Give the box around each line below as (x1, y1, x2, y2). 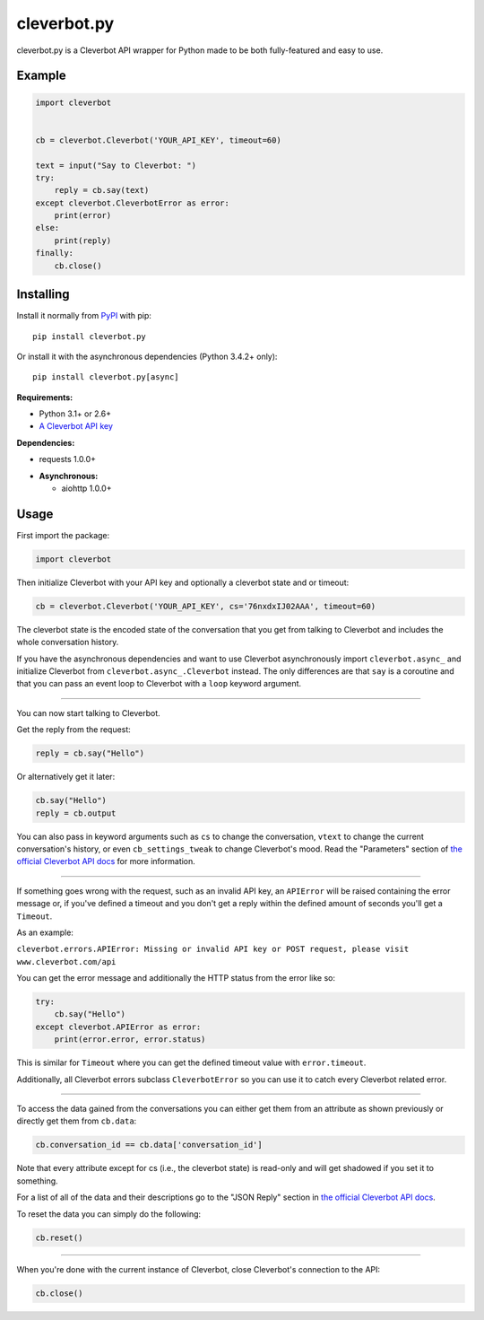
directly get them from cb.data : (16, 1115, 137, 1126)
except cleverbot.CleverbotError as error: (35, 197, 230, 208)
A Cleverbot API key (39, 421, 114, 432)
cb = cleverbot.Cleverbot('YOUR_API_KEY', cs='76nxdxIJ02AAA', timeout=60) (35, 601, 376, 611)
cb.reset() (35, 1232, 83, 1243)
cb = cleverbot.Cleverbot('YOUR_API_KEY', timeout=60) (35, 135, 281, 145)
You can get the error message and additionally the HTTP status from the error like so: (16, 973, 336, 983)
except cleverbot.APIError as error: (35, 1021, 202, 1032)
